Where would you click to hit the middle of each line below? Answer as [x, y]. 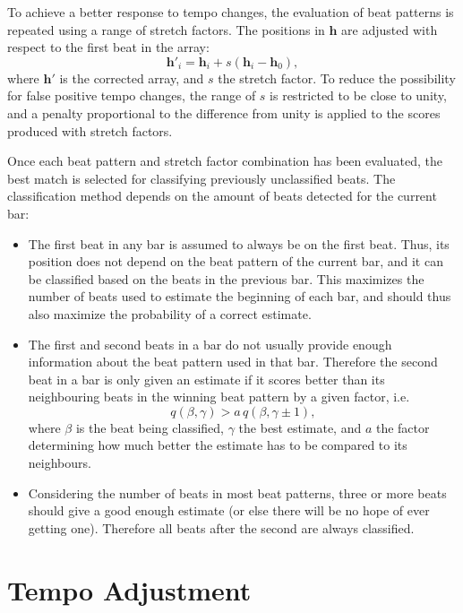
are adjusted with [390, 29]
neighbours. [60, 463]
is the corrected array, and [132, 78]
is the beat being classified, [150, 427]
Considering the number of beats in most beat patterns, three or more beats [237, 492]
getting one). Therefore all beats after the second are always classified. [221, 527]
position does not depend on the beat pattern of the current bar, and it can [236, 261]
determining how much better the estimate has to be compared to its [218, 445]
